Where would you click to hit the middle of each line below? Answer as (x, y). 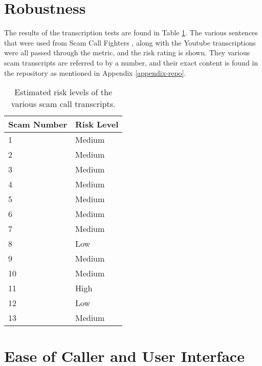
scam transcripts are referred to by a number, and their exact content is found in (131, 62)
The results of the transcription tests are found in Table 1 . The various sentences (131, 33)
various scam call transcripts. (63, 104)
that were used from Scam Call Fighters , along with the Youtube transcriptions (130, 42)
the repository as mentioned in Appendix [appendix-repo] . (95, 72)
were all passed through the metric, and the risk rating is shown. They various (127, 52)
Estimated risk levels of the (63, 92)
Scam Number (38, 124)
